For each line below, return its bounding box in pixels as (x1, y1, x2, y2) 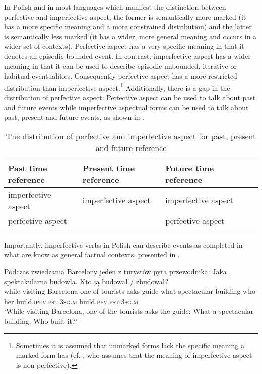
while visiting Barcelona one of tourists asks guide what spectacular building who (4, 286, 255, 296)
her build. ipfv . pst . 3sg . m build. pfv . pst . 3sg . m (4, 295, 138, 306)
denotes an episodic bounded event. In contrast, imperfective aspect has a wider (4, 50, 251, 61)
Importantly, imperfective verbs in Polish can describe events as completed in (4, 239, 243, 250)
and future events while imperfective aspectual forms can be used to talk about (4, 102, 249, 112)
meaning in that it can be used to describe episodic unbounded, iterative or (4, 60, 237, 71)
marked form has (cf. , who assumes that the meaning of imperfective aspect (16, 350, 252, 360)
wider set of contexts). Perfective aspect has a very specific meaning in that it (4, 41, 244, 51)
